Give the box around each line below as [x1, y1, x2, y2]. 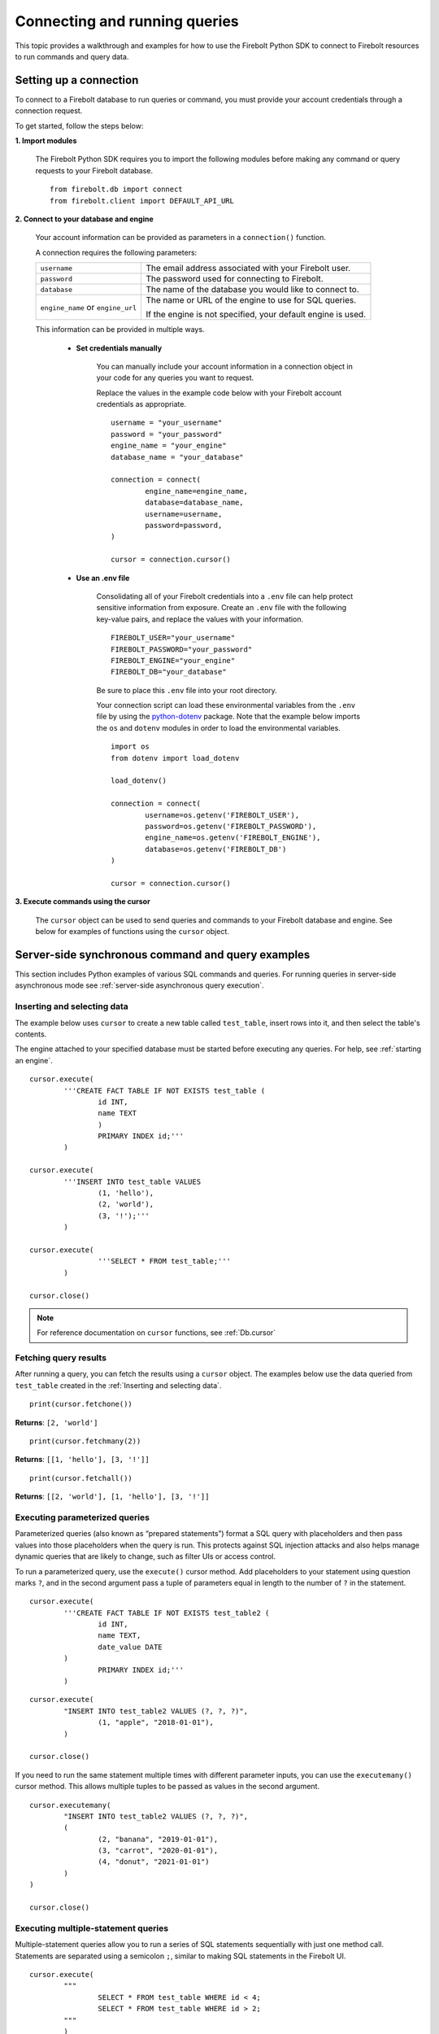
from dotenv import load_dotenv [111, 753, 240, 762]
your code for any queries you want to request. [96, 373, 254, 382]
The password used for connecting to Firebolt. [146, 273, 324, 285]
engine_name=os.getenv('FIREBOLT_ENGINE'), [145, 833, 321, 842]
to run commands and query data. [15, 51, 129, 61]
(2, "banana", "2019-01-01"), [98, 1835, 219, 1844]
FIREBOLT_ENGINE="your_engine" [111, 656, 236, 665]
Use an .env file [76, 573, 130, 583]
